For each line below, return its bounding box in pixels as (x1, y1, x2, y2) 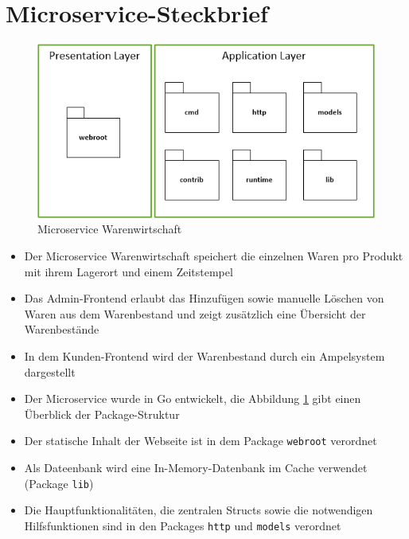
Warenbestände (24, 321, 99, 338)
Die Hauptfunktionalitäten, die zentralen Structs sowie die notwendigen (24, 502, 373, 518)
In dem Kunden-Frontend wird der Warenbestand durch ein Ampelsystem (24, 348, 385, 365)
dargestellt (24, 363, 76, 380)
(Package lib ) (24, 475, 94, 491)
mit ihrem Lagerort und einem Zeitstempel (24, 263, 233, 279)
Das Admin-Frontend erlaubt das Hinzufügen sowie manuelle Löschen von (24, 290, 384, 307)
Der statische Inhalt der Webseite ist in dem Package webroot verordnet (24, 432, 377, 449)
